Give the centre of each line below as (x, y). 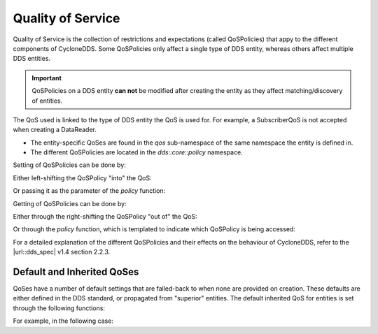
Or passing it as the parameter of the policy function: (89, 191)
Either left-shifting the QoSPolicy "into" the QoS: (82, 177)
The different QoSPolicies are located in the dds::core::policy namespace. (136, 152)
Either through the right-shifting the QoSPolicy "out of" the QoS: (105, 217)
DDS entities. (32, 59)
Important (47, 78)
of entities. (47, 101)
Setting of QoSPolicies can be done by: (69, 165)
